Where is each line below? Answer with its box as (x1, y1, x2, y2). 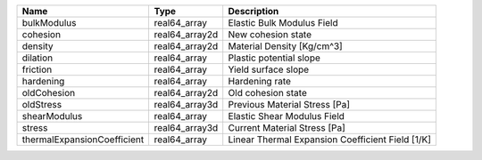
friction (21, 63, 53, 76)
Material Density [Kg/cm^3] (228, 40, 343, 52)
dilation (21, 52, 54, 64)
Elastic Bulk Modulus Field (228, 17, 338, 28)
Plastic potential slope (228, 52, 321, 64)
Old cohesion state (228, 87, 307, 99)
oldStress (21, 99, 62, 110)
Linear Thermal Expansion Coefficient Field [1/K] (228, 133, 432, 146)
